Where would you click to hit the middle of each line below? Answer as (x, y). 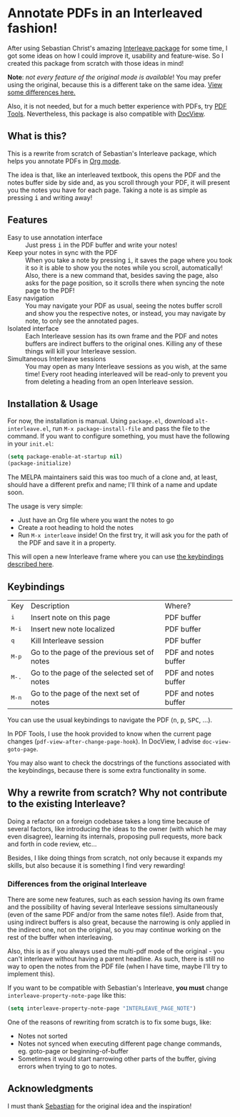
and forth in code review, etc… (52, 843)
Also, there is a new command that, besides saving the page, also (122, 275)
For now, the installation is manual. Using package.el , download (101, 421)
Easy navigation (31, 298)
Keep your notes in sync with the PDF (62, 252)
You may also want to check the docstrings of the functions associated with (119, 763)
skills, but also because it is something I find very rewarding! (96, 865)
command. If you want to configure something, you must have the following (119, 436)
